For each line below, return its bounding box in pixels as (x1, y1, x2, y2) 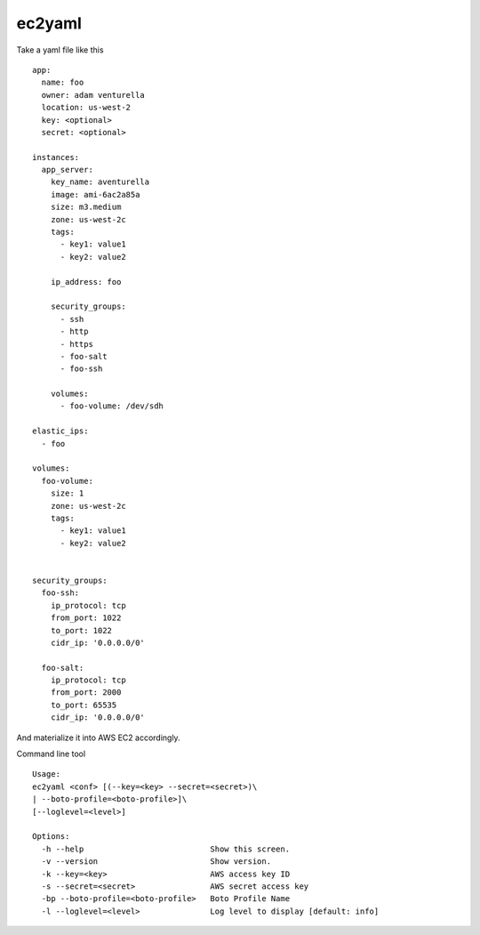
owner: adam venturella (41, 90, 146, 100)
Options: (32, 832, 70, 842)
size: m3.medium (50, 202, 122, 213)
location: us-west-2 (41, 102, 132, 113)
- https (60, 339, 93, 349)
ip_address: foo (50, 277, 122, 286)
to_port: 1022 (50, 625, 113, 635)
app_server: (41, 165, 93, 175)
